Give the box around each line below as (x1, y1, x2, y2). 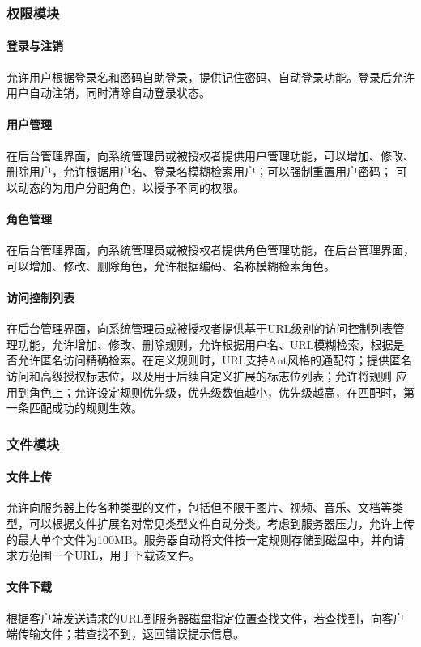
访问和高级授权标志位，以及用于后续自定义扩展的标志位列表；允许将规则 (6, 367, 392, 384)
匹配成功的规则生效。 (28, 399, 142, 416)
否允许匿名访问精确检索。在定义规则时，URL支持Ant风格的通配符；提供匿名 (6, 351, 412, 368)
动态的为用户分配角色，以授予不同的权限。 (17, 178, 245, 195)
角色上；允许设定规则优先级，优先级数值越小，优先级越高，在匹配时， (28, 383, 403, 400)
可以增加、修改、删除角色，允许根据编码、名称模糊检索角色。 (6, 257, 335, 274)
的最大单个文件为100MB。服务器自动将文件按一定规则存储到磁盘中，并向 (6, 530, 393, 547)
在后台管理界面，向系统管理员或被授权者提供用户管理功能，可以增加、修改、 (6, 147, 415, 164)
